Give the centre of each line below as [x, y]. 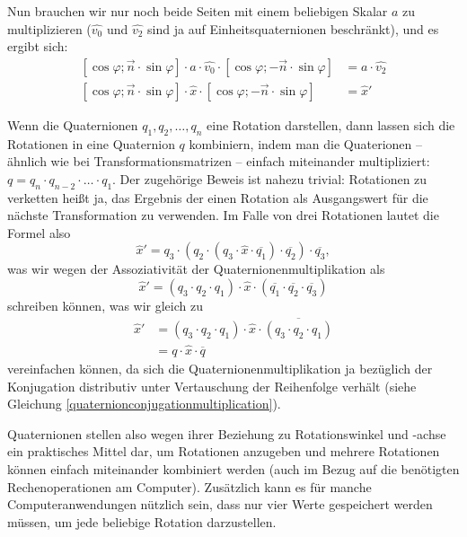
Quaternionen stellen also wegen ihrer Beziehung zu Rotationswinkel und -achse [227, 433]
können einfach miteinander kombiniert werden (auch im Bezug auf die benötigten [233, 469]
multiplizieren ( [49, 28]
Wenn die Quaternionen [73, 124]
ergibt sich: [38, 46]
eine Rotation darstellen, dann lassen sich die [331, 124]
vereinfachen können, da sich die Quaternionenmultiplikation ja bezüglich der [220, 369]
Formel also [39, 232]
